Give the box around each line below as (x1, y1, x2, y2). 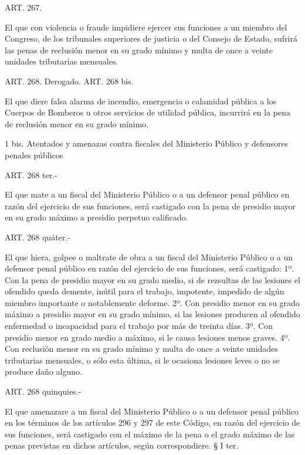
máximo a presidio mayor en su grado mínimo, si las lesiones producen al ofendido (5, 308, 300, 320)
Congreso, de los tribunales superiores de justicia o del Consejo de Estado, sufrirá (5, 32, 297, 45)
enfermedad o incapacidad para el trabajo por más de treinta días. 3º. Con (5, 320, 273, 332)
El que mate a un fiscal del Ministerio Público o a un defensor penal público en (5, 188, 290, 201)
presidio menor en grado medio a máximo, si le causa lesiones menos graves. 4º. (5, 331, 290, 343)
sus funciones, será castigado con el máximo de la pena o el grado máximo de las (5, 427, 295, 440)
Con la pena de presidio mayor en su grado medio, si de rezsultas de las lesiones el (5, 273, 300, 286)
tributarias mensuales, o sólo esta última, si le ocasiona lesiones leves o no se (5, 354, 280, 366)
